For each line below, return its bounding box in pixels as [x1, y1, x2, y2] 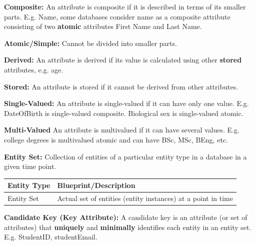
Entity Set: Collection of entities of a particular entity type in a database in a [4, 151, 247, 161]
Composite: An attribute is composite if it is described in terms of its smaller [4, 1, 246, 11]
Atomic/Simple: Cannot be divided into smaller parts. [4, 37, 177, 48]
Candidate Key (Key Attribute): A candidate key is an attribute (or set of [4, 212, 247, 222]
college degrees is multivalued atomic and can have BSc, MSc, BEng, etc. [4, 134, 228, 144]
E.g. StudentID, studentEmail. [4, 231, 97, 242]
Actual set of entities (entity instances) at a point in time [57, 193, 233, 203]
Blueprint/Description [57, 180, 135, 190]
